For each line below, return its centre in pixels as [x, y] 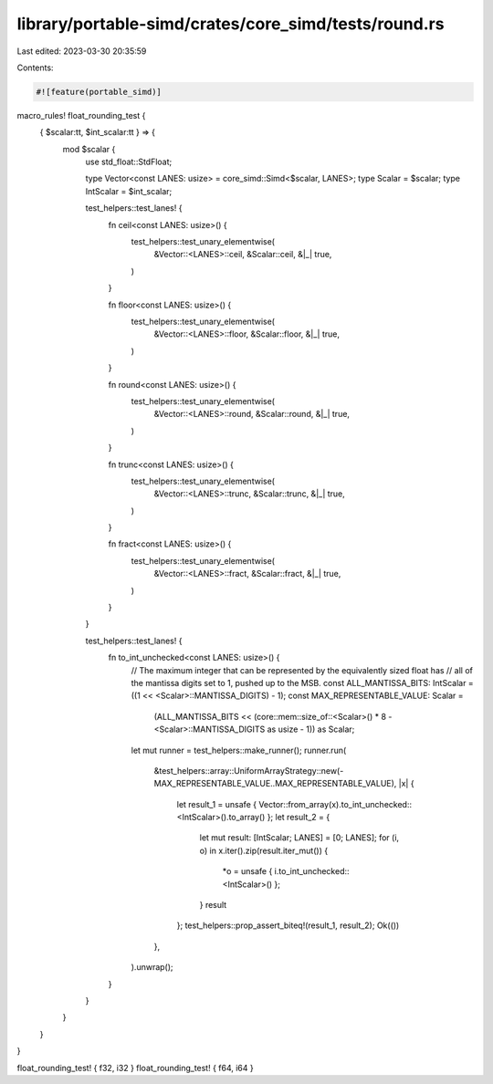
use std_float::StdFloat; [129, 162]
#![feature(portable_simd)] [99, 92]
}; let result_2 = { [299, 818]
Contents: [35, 68]
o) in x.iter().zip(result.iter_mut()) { [264, 850]
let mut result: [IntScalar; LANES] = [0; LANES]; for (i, [299, 838]
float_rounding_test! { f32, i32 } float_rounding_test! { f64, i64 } [136, 1068]
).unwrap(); [152, 967]
